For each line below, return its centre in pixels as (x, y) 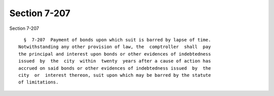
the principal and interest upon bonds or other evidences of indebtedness (115, 54)
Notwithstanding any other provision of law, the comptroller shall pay (115, 47)
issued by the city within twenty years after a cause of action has (115, 61)
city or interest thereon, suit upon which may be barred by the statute (115, 75)
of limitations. (39, 82)
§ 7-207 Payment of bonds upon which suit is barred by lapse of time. (117, 40)
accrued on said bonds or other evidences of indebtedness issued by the (115, 68)
